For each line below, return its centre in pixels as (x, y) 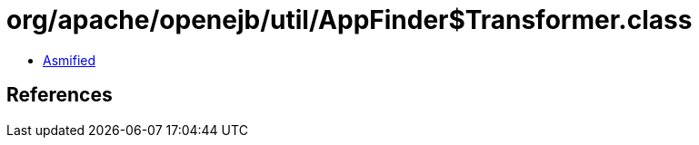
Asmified (70, 60)
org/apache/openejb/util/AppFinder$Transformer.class (349, 20)
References (60, 95)
